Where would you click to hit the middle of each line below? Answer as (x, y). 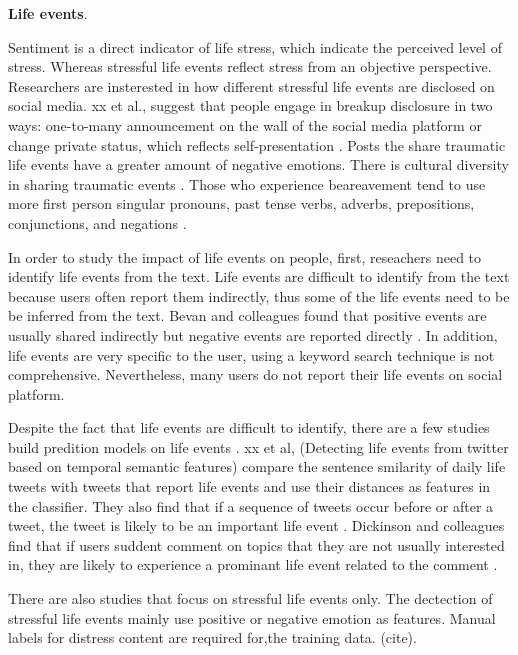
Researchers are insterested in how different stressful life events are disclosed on (251, 85)
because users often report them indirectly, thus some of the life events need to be (259, 295)
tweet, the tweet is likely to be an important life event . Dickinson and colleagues (256, 525)
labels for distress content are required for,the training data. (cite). (212, 637)
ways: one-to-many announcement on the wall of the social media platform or (245, 124)
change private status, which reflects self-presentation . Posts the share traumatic (257, 144)
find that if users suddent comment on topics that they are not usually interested (256, 544)
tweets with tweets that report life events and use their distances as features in (249, 486)
